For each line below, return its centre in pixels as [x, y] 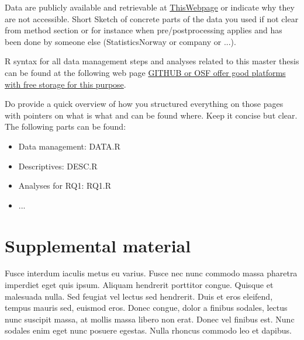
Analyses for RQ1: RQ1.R [65, 185]
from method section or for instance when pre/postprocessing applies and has [144, 30]
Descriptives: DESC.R [58, 166]
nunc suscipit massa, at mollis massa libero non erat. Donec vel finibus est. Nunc [150, 319]
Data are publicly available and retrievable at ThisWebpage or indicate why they [150, 7]
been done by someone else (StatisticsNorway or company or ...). [120, 41]
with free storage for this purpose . [65, 84]
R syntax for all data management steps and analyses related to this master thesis [152, 61]
